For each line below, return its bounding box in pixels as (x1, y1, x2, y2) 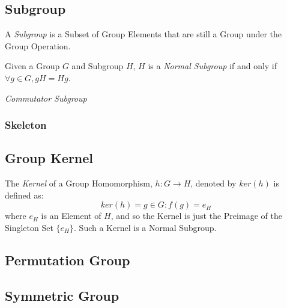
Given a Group (5, 60, 60, 72)
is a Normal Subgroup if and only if (148, 60, 277, 72)
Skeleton (5, 117, 47, 132)
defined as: (5, 188, 44, 201)
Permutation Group (5, 250, 130, 269)
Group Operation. (5, 39, 71, 52)
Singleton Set (5, 221, 53, 233)
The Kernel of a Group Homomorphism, (5, 177, 153, 189)
